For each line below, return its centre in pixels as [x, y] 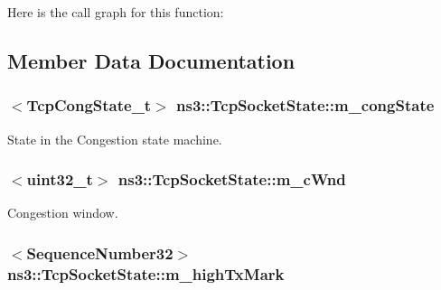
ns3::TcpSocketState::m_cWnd [232, 179]
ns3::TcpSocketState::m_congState [305, 105]
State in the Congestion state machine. [115, 139]
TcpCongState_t [89, 105]
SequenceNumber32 [100, 253]
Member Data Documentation [151, 60]
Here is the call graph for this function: [116, 12]
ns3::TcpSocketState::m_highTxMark [146, 273]
